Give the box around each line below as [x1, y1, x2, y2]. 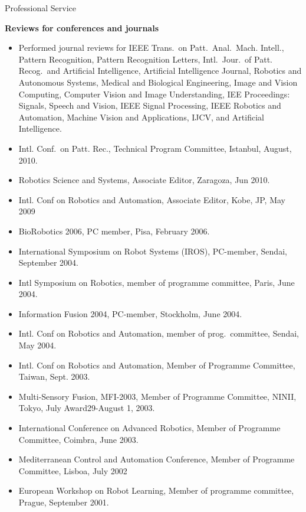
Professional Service [5, 2, 76, 14]
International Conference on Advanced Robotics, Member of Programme [18, 422, 281, 434]
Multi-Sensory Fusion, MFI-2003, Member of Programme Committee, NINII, [18, 390, 297, 402]
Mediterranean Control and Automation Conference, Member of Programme [18, 453, 295, 465]
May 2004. [18, 339, 57, 351]
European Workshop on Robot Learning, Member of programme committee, [18, 484, 294, 497]
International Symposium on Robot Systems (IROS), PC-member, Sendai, [18, 244, 287, 257]
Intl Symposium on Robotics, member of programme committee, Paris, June [18, 276, 295, 288]
